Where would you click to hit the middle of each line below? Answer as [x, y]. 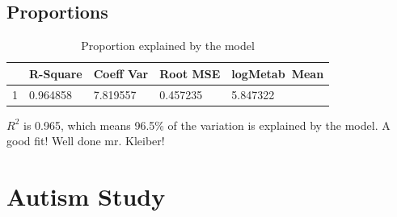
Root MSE [190, 73]
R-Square [56, 73]
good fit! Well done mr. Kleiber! [86, 141]
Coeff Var [121, 73]
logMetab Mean [278, 73]
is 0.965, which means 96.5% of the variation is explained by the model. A [207, 125]
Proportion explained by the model [168, 46]
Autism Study [86, 196]
